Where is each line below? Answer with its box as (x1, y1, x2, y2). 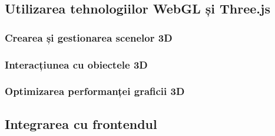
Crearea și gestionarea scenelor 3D (5, 30, 173, 45)
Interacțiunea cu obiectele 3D (5, 57, 148, 72)
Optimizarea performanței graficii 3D (5, 84, 185, 98)
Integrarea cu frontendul (5, 114, 157, 132)
